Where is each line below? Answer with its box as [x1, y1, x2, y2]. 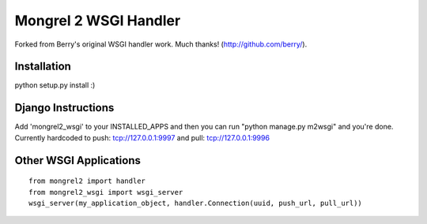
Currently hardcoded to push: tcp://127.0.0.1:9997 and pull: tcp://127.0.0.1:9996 [14, 133, 270, 142]
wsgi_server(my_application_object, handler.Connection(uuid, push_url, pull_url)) [28, 198, 363, 207]
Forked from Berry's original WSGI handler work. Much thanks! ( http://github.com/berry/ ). [14, 39, 308, 49]
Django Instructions [14, 101, 115, 114]
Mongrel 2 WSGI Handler [14, 12, 181, 29]
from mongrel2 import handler [28, 177, 146, 185]
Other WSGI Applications [14, 154, 142, 167]
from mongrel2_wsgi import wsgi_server [28, 188, 183, 196]
